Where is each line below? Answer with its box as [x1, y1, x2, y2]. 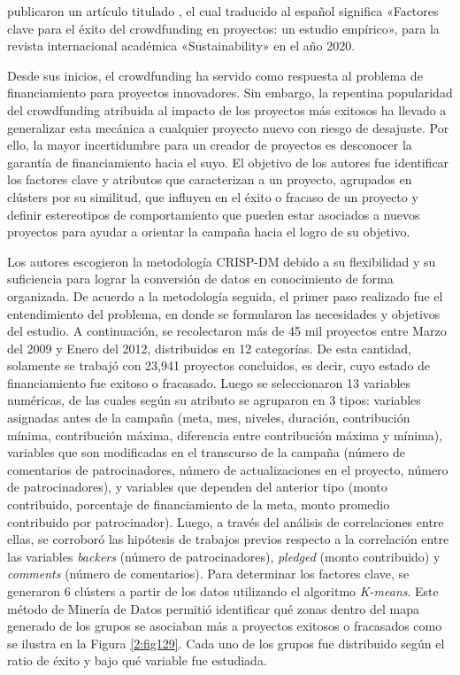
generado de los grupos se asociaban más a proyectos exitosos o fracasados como [7, 617, 442, 635]
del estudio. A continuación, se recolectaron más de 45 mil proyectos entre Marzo [7, 322, 447, 340]
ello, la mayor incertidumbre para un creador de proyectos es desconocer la [7, 136, 412, 154]
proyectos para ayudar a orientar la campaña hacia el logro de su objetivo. [7, 222, 410, 241]
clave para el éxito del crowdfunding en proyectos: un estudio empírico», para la [7, 19, 440, 37]
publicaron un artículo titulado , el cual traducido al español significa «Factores [7, 2, 439, 19]
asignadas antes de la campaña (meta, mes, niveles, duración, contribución [7, 408, 410, 427]
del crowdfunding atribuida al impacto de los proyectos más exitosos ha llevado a [7, 100, 447, 119]
